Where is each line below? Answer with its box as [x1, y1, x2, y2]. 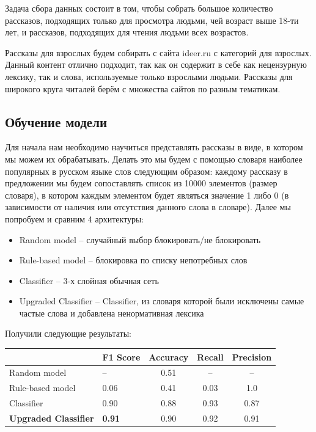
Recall [197, 350, 224, 363]
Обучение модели [5, 112, 108, 131]
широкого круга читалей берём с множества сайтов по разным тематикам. [5, 82, 281, 95]
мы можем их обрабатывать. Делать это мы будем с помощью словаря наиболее [5, 152, 303, 165]
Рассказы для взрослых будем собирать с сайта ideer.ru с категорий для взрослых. [5, 46, 312, 59]
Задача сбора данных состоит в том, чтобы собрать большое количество [5, 2, 273, 14]
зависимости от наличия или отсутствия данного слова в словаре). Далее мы [5, 200, 291, 213]
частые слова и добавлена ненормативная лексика [19, 306, 204, 319]
